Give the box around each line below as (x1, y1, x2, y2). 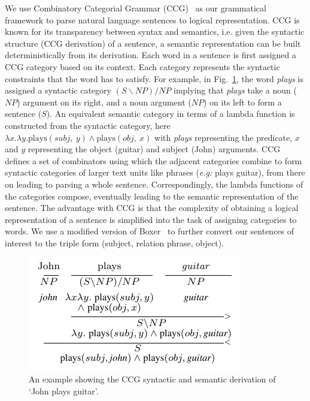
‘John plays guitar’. (29, 384, 99, 397)
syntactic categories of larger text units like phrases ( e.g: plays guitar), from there (5, 166, 305, 179)
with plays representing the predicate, (154, 131, 293, 143)
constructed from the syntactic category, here (5, 119, 171, 131)
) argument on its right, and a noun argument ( (17, 95, 192, 108)
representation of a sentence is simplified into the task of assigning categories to (5, 213, 297, 225)
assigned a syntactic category (5, 84, 111, 97)
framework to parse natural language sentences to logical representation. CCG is (5, 13, 300, 26)
